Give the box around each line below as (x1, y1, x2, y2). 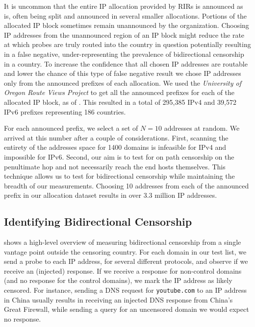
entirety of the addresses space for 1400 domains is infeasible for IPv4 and (4, 142, 227, 152)
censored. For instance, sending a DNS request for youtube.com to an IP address (4, 285, 247, 295)
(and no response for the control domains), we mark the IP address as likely (4, 275, 232, 285)
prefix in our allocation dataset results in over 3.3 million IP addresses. (4, 190, 217, 200)
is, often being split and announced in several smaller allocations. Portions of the (4, 10, 247, 21)
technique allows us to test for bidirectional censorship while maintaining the (4, 171, 235, 181)
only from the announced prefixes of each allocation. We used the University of (4, 77, 241, 88)
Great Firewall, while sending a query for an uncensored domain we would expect (4, 304, 249, 314)
